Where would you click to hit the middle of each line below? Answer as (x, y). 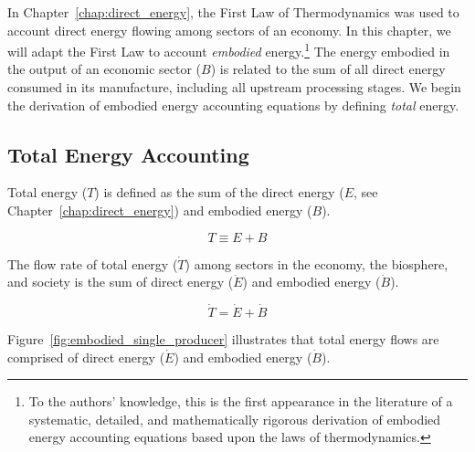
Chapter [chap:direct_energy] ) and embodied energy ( (160, 210)
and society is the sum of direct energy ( (121, 282)
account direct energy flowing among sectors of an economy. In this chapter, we (229, 30)
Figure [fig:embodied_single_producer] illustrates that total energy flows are (223, 339)
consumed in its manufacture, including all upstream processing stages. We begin (234, 87)
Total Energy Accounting (128, 154)
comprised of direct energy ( (86, 357)
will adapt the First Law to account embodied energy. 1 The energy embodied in (229, 50)
